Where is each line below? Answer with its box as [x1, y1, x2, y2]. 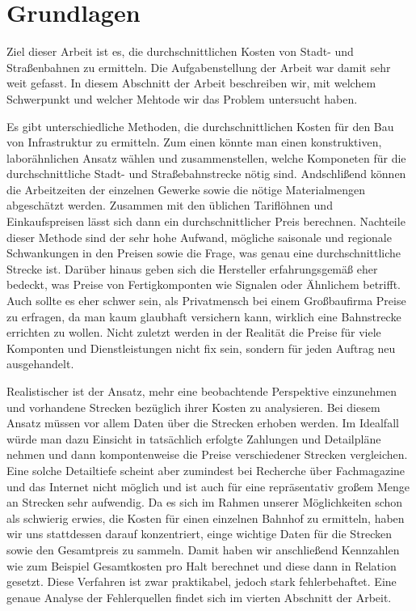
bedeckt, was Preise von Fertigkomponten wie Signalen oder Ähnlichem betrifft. [6, 276, 401, 293]
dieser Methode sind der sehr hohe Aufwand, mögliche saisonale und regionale [6, 228, 392, 245]
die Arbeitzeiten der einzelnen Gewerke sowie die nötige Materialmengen [6, 180, 366, 197]
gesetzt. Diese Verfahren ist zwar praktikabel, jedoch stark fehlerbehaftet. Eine [6, 573, 397, 590]
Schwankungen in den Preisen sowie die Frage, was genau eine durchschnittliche [6, 244, 401, 261]
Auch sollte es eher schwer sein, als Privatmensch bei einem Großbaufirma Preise [6, 292, 406, 309]
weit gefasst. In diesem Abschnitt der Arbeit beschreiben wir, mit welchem [6, 74, 376, 91]
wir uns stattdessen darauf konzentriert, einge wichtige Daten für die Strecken [6, 525, 393, 542]
